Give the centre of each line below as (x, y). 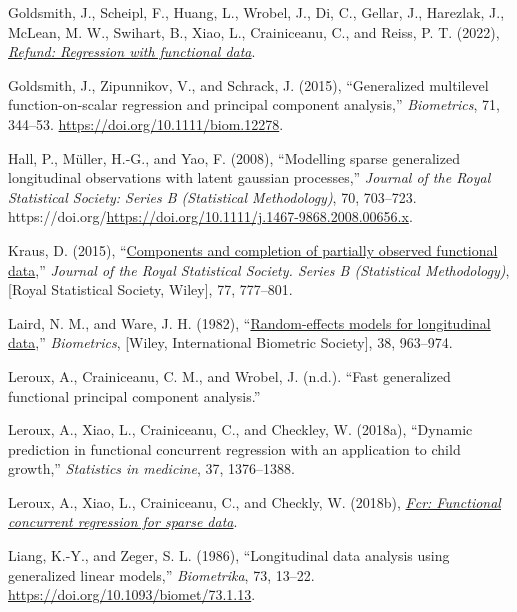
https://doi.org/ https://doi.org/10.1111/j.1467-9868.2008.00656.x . (210, 216)
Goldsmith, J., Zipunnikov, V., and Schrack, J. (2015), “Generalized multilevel (248, 84)
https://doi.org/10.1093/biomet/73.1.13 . (132, 594)
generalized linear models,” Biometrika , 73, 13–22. (161, 574)
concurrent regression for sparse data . (123, 521)
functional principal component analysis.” (134, 395)
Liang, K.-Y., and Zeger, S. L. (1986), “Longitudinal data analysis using (229, 555)
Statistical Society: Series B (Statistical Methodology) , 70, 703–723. (212, 196)
